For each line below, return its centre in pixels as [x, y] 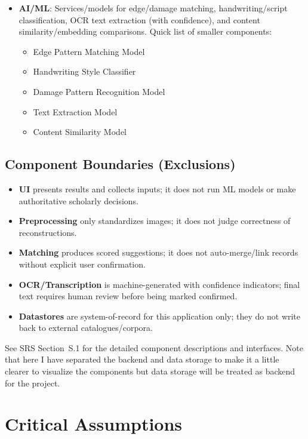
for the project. [33, 383]
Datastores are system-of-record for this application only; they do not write [160, 316]
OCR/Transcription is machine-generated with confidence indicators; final [159, 284]
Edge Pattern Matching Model [89, 51]
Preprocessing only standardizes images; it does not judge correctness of [155, 221]
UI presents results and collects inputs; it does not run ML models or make [157, 188]
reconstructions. [48, 232]
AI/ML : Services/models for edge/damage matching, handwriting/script [153, 8]
